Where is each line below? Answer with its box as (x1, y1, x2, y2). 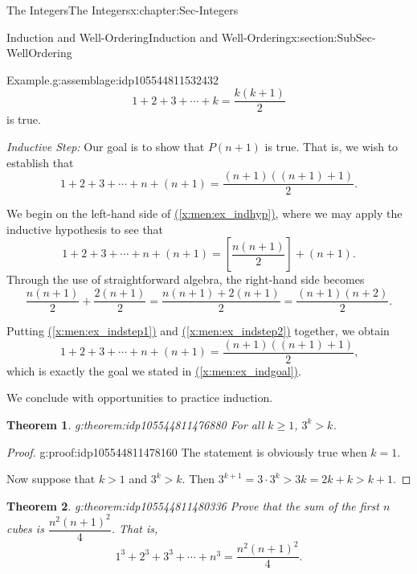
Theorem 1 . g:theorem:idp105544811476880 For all (6, 416, 264, 433)
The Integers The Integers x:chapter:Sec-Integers (6, 2, 239, 18)
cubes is (6, 520, 44, 537)
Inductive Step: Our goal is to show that (6, 138, 205, 155)
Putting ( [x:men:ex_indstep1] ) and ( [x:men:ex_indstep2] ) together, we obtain (6, 322, 390, 339)
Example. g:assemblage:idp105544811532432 (6, 71, 219, 88)
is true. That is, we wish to (264, 138, 399, 155)
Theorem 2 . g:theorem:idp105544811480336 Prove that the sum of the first (6, 497, 379, 514)
